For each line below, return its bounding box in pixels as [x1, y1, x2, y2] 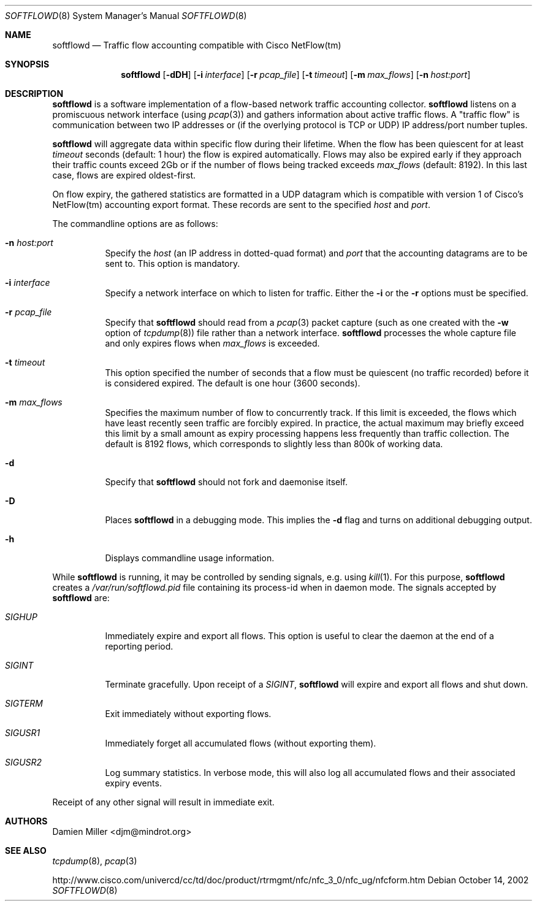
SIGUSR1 [5, 727, 40, 738]
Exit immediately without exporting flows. [105, 708, 272, 719]
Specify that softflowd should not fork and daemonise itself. [105, 477, 348, 487]
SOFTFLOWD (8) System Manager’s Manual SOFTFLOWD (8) [5, 10, 247, 21]
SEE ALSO [5, 845, 47, 856]
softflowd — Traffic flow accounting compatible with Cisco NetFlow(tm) [52, 40, 341, 50]
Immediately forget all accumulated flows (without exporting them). [105, 738, 376, 748]
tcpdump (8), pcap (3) [52, 856, 137, 866]
